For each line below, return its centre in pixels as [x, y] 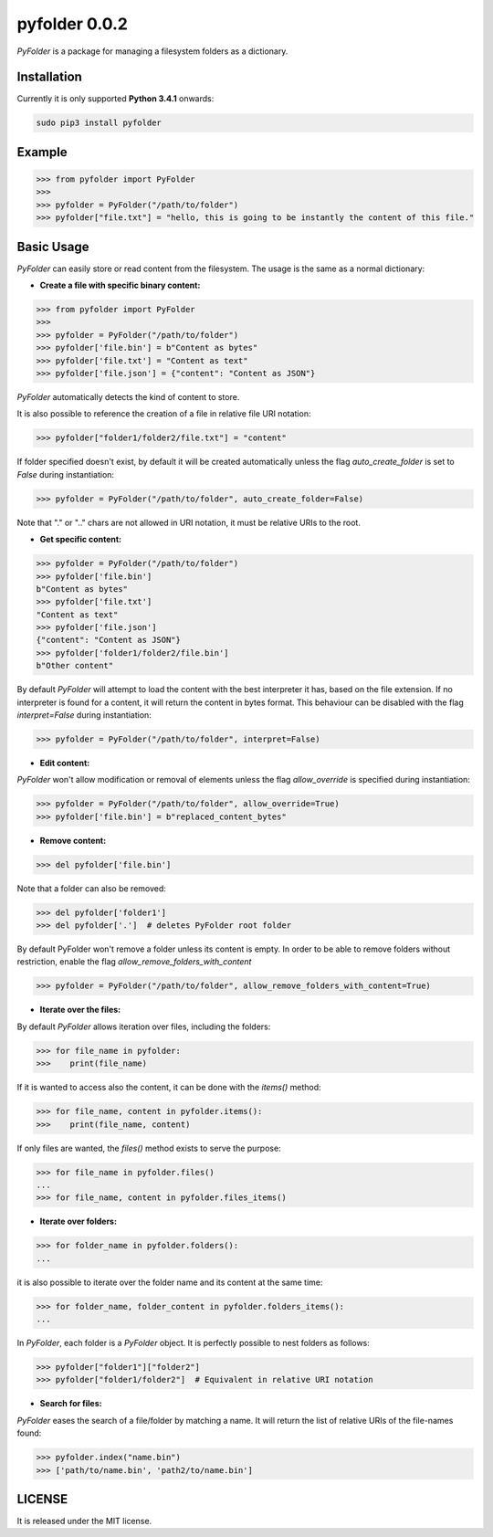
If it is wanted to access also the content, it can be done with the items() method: [169, 1088]
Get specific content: [81, 540]
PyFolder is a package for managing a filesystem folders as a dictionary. [152, 51]
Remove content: [73, 840]
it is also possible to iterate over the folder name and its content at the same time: [170, 1282]
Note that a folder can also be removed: [91, 888]
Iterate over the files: [80, 1010]
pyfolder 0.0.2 [72, 24]
